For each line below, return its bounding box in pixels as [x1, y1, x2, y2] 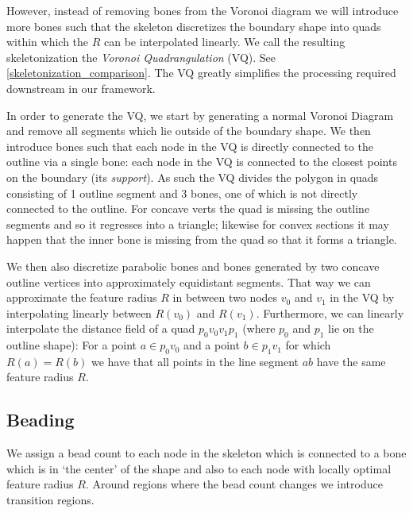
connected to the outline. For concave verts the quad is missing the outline [6, 200, 370, 217]
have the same [316, 353, 386, 369]
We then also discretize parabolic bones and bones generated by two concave [6, 257, 380, 274]
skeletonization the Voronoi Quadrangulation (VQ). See [6, 48, 276, 65]
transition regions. [6, 492, 95, 508]
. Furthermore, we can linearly [256, 304, 404, 321]
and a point [183, 337, 240, 353]
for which [285, 337, 331, 353]
